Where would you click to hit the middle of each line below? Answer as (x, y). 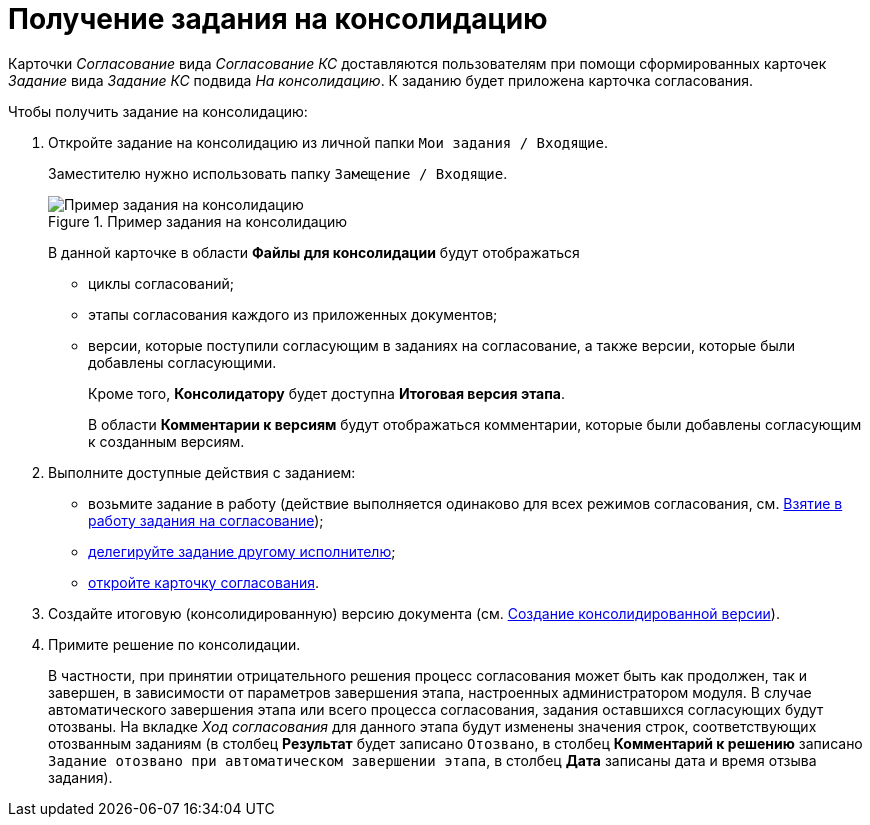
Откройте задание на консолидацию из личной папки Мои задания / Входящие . (328, 142)
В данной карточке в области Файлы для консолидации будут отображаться (314, 252)
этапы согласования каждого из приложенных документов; (293, 314)
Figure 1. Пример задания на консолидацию (198, 221)
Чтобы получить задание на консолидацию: (158, 111)
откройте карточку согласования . (204, 582)
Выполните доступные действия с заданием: (202, 472)
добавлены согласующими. (182, 362)
